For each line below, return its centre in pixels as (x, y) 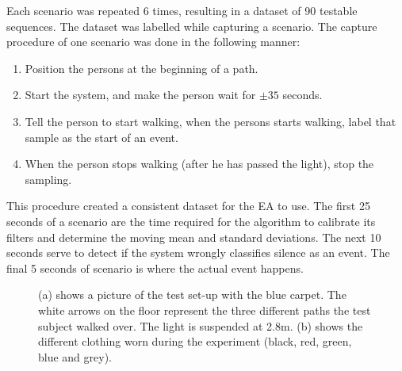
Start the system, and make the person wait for (140, 95)
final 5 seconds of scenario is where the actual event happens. (155, 268)
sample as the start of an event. (101, 137)
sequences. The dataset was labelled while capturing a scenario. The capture (192, 26)
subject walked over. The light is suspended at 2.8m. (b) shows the (201, 325)
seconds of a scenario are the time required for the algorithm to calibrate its (191, 221)
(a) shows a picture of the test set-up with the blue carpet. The (192, 295)
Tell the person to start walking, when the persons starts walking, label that (211, 121)
